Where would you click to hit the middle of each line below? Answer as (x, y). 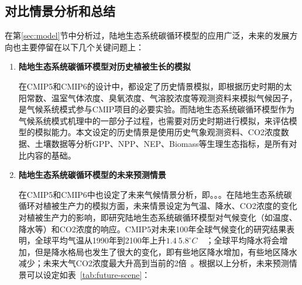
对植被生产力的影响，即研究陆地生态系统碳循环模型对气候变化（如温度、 (158, 217)
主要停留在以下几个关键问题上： (82, 47)
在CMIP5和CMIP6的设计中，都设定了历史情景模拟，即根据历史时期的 (151, 86)
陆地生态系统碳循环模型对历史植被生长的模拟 (104, 66)
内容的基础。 (51, 155)
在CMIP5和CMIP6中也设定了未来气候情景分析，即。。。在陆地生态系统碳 (155, 194)
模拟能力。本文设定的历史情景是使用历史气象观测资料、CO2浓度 (158, 132)
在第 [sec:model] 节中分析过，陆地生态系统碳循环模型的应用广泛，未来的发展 (147, 35)
